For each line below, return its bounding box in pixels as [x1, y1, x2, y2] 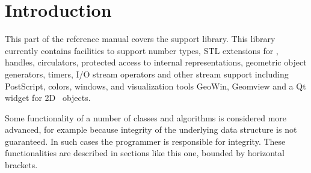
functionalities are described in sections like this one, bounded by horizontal [5, 147, 285, 159]
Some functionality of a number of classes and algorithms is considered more [5, 111, 287, 124]
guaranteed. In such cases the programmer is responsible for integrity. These [5, 135, 286, 147]
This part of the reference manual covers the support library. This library [5, 32, 276, 45]
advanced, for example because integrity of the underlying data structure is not [5, 123, 297, 136]
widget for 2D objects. [5, 91, 91, 104]
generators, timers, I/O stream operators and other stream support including [5, 67, 289, 80]
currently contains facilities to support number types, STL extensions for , [5, 44, 279, 56]
